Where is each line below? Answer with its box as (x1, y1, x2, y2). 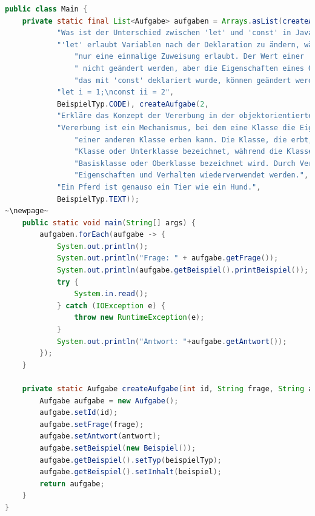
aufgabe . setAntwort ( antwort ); (39, 432, 161, 441)
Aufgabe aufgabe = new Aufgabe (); (39, 396, 179, 405)
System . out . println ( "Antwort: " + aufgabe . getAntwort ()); (56, 337, 287, 346)
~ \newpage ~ (5, 207, 48, 216)
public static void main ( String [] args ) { (22, 218, 196, 227)
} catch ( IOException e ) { (56, 301, 165, 310)
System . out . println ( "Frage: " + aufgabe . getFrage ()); (56, 254, 279, 263)
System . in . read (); (74, 289, 148, 299)
